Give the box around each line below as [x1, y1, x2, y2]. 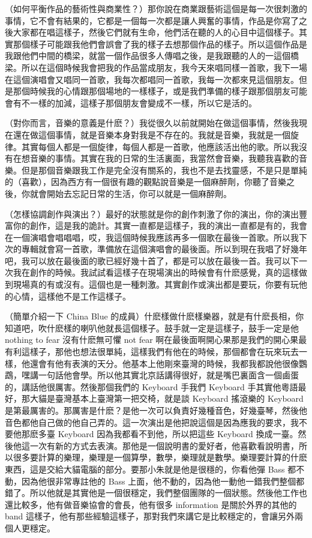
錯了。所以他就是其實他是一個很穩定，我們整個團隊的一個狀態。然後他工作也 [5, 486, 307, 499]
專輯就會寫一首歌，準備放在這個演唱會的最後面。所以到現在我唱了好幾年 [21, 243, 307, 255]
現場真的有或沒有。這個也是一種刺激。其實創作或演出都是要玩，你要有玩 [13, 278, 299, 291]
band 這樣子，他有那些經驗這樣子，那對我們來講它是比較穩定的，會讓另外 [5, 510, 295, 522]
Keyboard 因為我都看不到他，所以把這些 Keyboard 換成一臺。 [58, 428, 298, 440]
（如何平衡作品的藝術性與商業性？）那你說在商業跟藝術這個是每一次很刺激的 [5, 2, 307, 14]
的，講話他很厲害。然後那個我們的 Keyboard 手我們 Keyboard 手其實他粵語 [5, 380, 298, 393]
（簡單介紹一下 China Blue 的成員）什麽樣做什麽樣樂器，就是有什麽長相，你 [5, 310, 304, 322]
